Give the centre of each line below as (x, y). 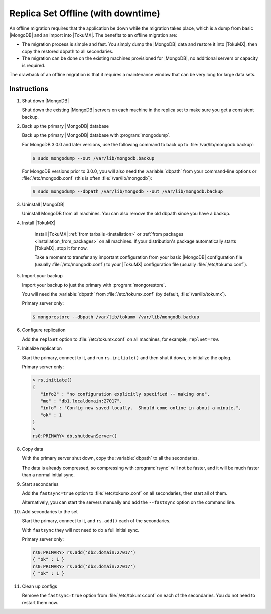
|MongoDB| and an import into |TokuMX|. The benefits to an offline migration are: (93, 35)
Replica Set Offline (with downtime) (85, 13)
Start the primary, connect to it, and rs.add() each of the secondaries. (96, 521)
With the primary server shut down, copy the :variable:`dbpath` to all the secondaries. (110, 458)
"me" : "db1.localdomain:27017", (82, 401)
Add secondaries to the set (50, 511)
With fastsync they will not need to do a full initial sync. (81, 530)
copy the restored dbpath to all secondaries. (68, 51)
